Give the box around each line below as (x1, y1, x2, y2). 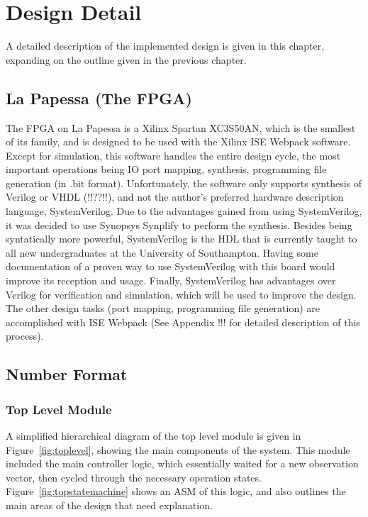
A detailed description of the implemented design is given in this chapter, (6, 38, 325, 53)
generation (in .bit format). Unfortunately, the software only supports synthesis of (6, 175, 362, 190)
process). (6, 328, 44, 343)
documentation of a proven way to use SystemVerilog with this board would (6, 259, 335, 274)
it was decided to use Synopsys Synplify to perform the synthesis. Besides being (6, 217, 352, 232)
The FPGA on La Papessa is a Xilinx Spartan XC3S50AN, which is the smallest (6, 120, 356, 135)
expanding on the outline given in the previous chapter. (6, 52, 247, 67)
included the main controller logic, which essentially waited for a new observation (6, 456, 359, 471)
